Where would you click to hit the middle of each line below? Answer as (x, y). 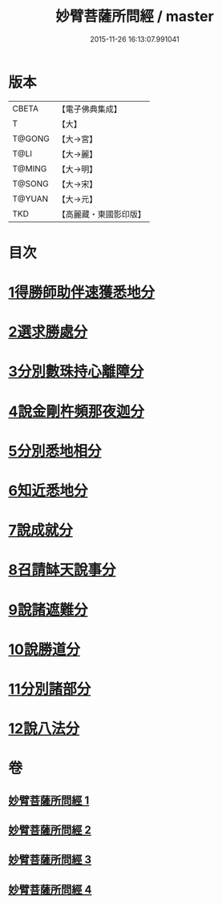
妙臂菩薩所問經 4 (50, 889)
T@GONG (31, 139)
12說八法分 (44, 729)
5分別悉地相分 (55, 451)
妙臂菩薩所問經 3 (50, 860)
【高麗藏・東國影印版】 (101, 214)
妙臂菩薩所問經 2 (50, 830)
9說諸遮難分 (48, 609)
